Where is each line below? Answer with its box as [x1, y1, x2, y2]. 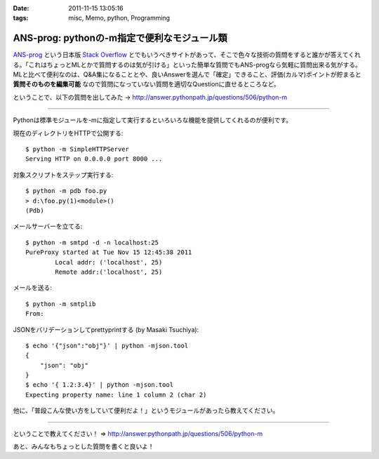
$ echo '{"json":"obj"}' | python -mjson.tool [25, 341, 189, 350]
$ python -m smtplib [25, 300, 96, 308]
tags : [13, 14, 29, 22]
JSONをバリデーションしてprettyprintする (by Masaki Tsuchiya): [13, 325, 199, 333]
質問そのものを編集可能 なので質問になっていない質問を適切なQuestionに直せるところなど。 [13, 80, 280, 88]
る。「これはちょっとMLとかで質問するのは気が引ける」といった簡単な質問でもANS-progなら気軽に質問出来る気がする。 [13, 60, 361, 69]
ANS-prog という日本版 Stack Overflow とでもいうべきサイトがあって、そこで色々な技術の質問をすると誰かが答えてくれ [13, 51, 361, 59]
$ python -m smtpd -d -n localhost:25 [25, 239, 159, 246]
